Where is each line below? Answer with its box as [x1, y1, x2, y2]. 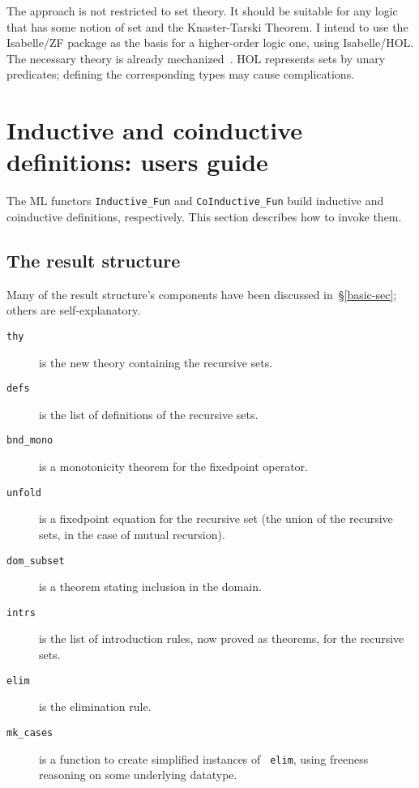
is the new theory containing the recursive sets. [39, 353, 273, 370]
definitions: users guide [6, 145, 268, 178]
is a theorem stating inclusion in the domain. [39, 578, 262, 595]
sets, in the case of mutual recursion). [39, 525, 225, 542]
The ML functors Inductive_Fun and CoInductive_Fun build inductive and [6, 192, 384, 209]
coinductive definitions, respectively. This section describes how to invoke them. [6, 208, 402, 225]
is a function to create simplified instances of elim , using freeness [39, 750, 369, 767]
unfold [6, 486, 41, 499]
